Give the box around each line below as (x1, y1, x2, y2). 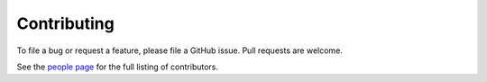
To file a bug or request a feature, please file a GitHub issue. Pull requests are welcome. (16, 45, 343, 56)
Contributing (16, 14, 115, 33)
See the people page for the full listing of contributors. (16, 61, 219, 72)
